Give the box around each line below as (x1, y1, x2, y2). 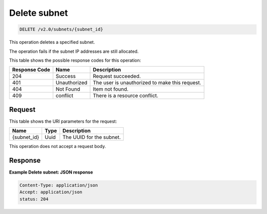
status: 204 (19, 196, 49, 202)
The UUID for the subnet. (62, 134, 121, 141)
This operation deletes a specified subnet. (9, 39, 95, 45)
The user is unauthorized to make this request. (92, 79, 201, 86)
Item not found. (92, 86, 129, 93)
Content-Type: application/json (19, 182, 98, 188)
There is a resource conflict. (92, 92, 158, 99)
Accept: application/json (19, 189, 83, 195)
